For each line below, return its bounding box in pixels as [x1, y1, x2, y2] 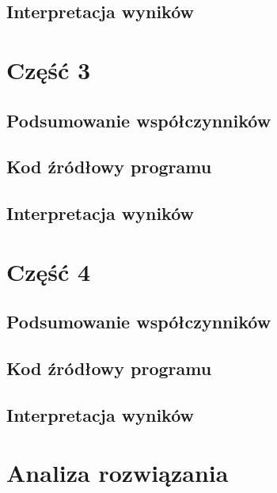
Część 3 [6, 53, 91, 85]
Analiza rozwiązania [6, 457, 229, 489]
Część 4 [6, 255, 91, 287]
